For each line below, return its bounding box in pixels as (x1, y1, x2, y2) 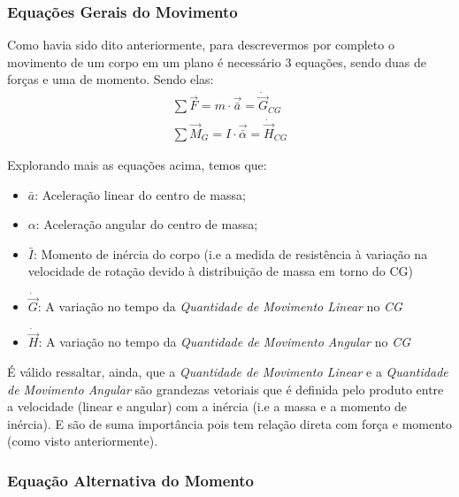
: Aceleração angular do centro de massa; (35, 215, 258, 233)
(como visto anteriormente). (7, 432, 158, 450)
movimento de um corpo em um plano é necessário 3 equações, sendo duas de (7, 52, 427, 71)
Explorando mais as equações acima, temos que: (7, 155, 267, 173)
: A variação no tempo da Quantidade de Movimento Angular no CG (38, 333, 410, 351)
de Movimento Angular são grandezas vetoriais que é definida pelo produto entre (7, 379, 444, 398)
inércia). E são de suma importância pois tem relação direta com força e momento (7, 414, 453, 432)
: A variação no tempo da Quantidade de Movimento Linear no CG (37, 297, 402, 316)
